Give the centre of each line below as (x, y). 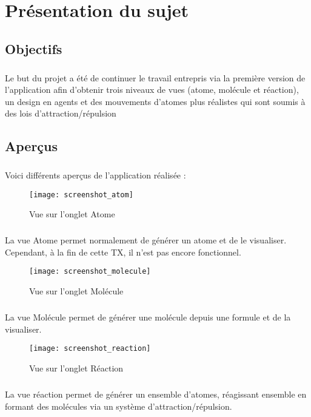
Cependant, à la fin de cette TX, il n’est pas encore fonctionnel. (123, 252)
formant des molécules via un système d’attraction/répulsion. (119, 406)
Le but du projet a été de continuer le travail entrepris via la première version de (155, 77)
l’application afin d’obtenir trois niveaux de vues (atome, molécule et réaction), (152, 90)
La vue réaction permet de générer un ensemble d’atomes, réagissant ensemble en (156, 394)
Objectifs (34, 48)
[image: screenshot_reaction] (90, 349)
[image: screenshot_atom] (81, 195)
